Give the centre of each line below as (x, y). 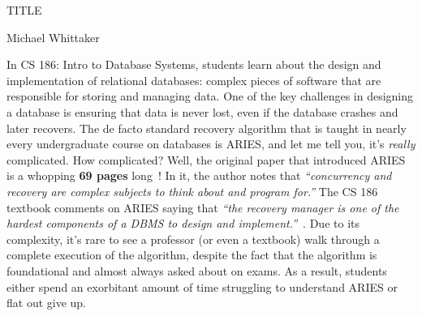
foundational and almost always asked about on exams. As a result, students (197, 270)
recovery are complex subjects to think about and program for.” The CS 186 (192, 191)
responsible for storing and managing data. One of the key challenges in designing (210, 96)
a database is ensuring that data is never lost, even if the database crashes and (202, 111)
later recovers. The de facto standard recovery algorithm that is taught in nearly (207, 128)
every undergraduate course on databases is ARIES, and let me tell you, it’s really (211, 144)
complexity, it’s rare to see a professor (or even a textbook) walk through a (193, 239)
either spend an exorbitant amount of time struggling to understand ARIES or (202, 286)
